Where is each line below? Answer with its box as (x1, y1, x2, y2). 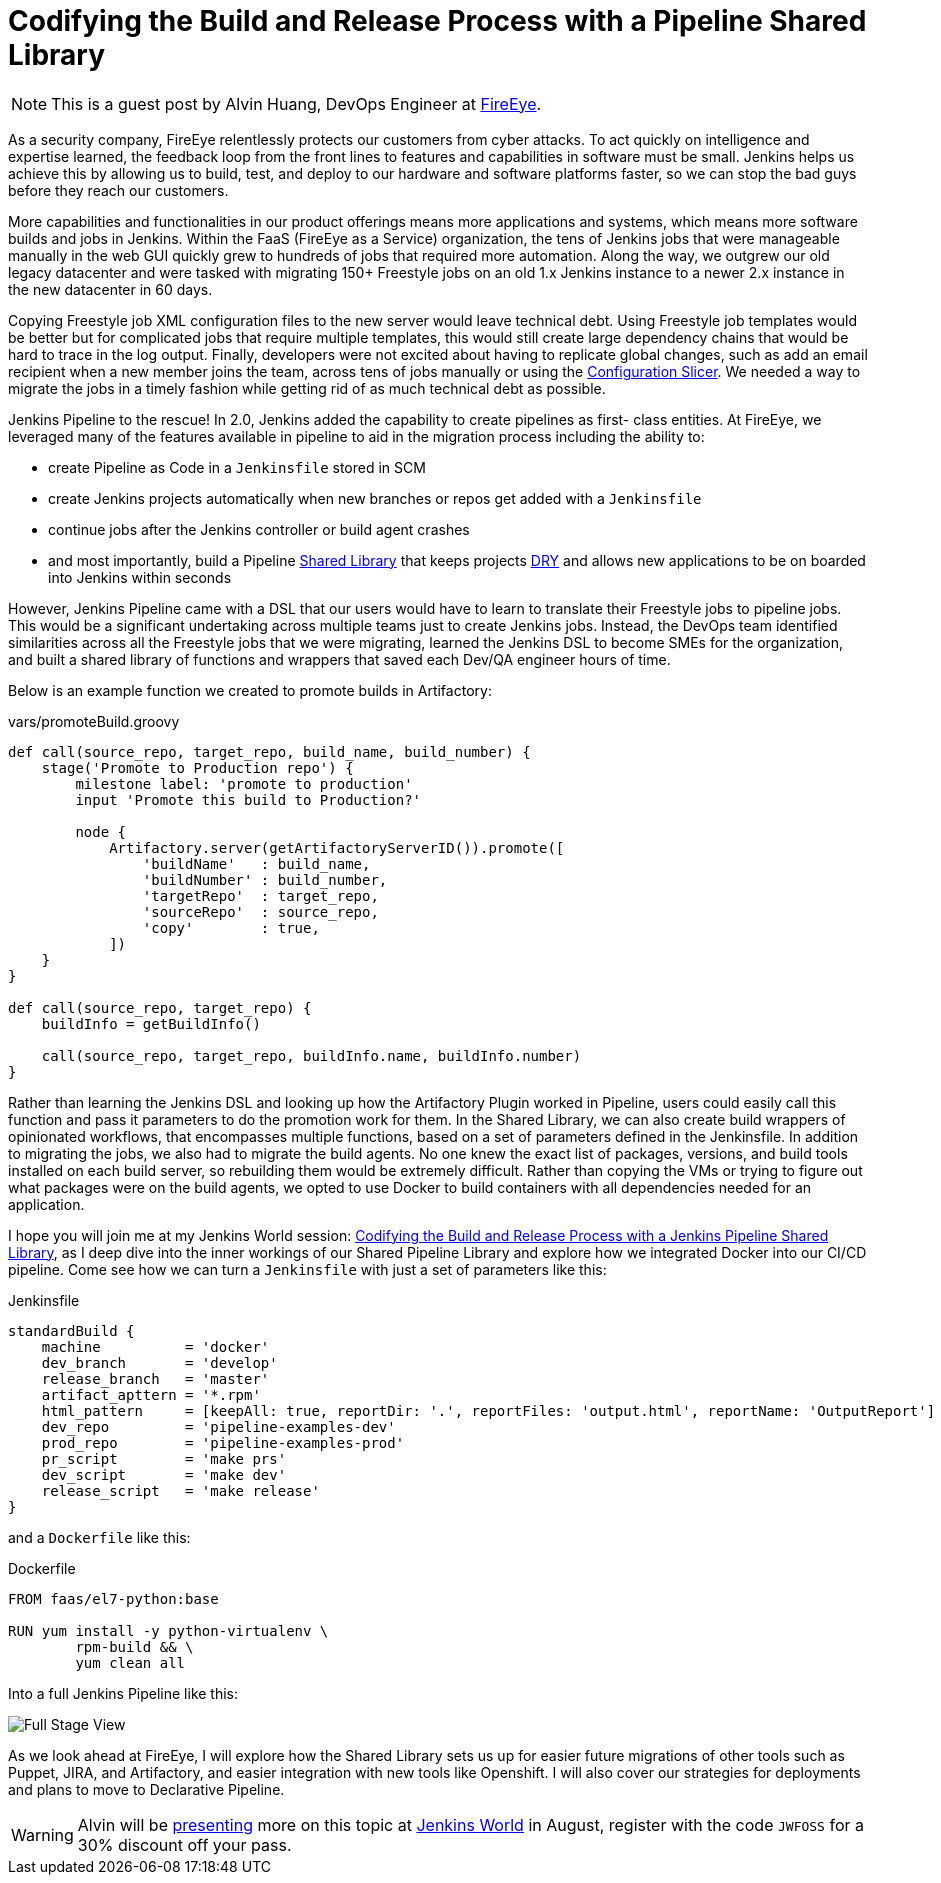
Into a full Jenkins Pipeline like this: (8, 1684, 239, 1702)
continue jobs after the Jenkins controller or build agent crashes (48, 520, 470, 538)
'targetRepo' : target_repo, (142, 887, 379, 904)
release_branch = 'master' (41, 1370, 270, 1387)
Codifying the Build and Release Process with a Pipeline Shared (8, 4, 867, 38)
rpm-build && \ (75, 1638, 194, 1655)
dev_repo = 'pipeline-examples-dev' (41, 1418, 396, 1435)
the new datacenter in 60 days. (8, 280, 213, 298)
